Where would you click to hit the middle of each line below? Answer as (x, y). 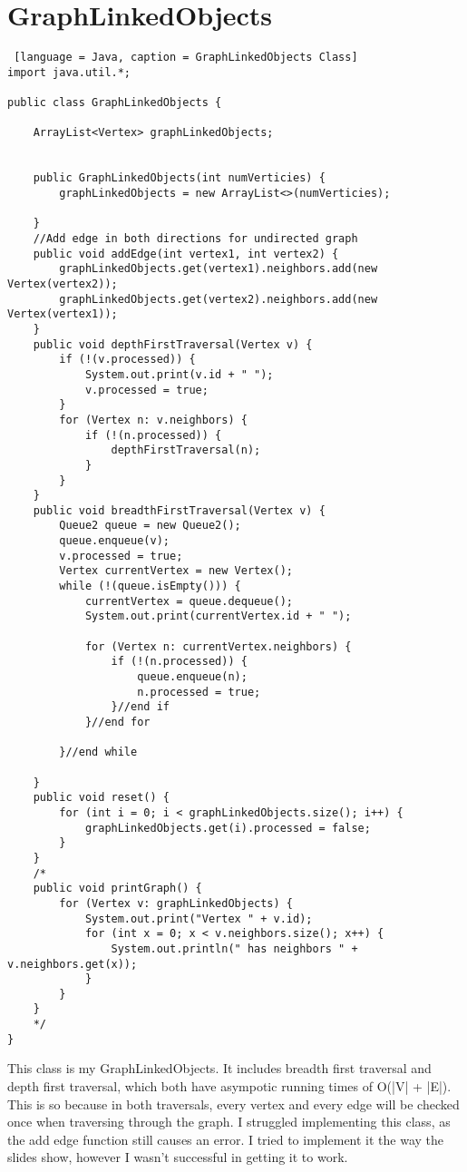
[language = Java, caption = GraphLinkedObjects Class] (186, 58)
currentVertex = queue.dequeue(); (189, 601)
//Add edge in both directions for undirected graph (195, 239)
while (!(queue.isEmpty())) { (150, 586)
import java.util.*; (69, 72)
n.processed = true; (199, 692)
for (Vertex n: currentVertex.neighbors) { (218, 646)
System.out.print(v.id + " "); (179, 374)
